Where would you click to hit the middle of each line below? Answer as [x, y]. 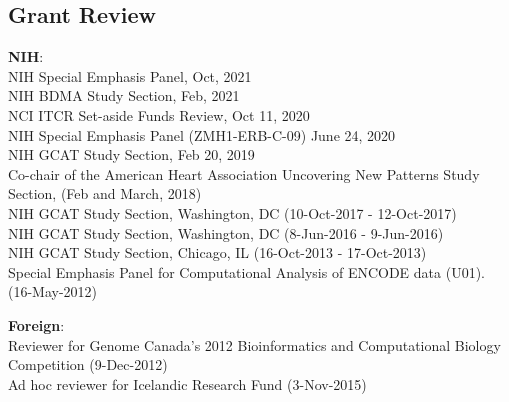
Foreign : [36, 324]
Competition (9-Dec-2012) [88, 364]
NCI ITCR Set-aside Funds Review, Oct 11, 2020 [159, 114]
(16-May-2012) [53, 291]
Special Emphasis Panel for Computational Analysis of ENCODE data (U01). [246, 271]
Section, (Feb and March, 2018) [105, 193]
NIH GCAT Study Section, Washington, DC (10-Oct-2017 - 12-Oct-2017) [232, 212]
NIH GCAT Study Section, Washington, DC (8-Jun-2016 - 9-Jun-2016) [226, 232]
